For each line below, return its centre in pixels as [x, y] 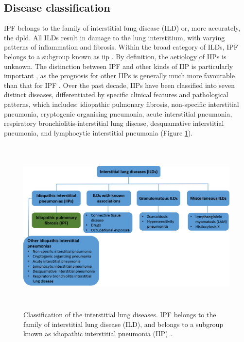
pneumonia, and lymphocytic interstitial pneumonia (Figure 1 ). [98, 132]
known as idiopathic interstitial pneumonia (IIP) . [98, 333]
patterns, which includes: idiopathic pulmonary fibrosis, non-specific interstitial [122, 104]
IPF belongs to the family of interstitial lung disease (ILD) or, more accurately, [122, 28]
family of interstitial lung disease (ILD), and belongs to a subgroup [123, 324]
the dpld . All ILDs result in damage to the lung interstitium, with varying [114, 37]
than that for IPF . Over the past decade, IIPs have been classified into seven [120, 85]
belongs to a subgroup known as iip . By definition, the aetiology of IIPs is [115, 56]
